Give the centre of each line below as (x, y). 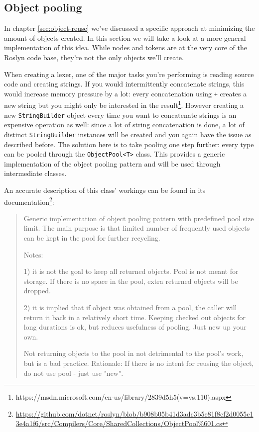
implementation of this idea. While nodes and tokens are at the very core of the (126, 47)
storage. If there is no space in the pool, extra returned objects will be (131, 281)
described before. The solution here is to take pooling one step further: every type (129, 144)
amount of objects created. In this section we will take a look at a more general (125, 38)
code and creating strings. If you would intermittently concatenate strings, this (124, 84)
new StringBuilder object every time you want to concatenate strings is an (120, 115)
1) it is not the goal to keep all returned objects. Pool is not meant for (131, 271)
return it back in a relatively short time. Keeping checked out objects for (135, 317)
